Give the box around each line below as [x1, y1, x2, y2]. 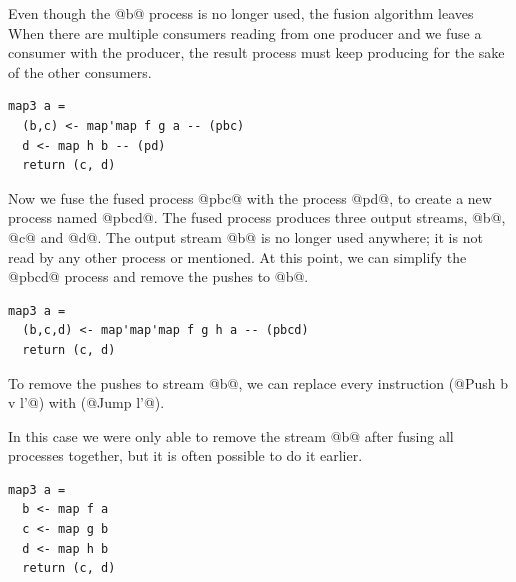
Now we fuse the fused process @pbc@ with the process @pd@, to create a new [8, 187, 492, 208]
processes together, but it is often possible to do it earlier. [8, 445, 363, 466]
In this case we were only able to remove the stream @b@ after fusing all [8, 425, 454, 446]
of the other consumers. [8, 61, 152, 82]
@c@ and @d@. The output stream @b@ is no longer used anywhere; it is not [8, 226, 483, 247]
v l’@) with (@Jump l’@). [8, 392, 165, 413]
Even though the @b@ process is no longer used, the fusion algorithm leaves [8, 3, 474, 23]
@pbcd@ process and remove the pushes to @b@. [8, 266, 309, 287]
